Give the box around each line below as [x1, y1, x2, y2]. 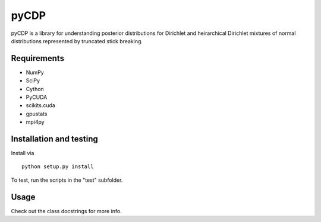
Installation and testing [11, 134, 98, 144]
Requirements [11, 53, 65, 63]
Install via [11, 150, 34, 157]
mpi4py [26, 118, 45, 126]
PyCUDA [26, 94, 48, 101]
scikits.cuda [26, 102, 56, 109]
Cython [26, 85, 44, 92]
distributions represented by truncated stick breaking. [11, 37, 143, 44]
